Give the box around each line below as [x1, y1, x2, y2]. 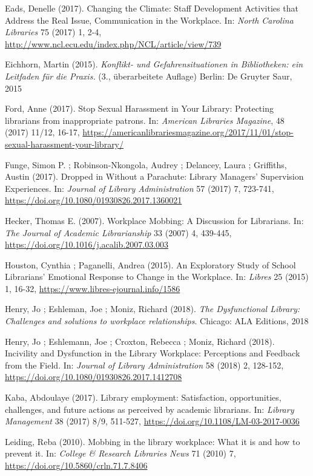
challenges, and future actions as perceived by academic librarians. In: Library [5, 403, 294, 415]
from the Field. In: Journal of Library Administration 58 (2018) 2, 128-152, [5, 358, 284, 371]
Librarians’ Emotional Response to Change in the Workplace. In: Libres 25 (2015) [5, 270, 309, 283]
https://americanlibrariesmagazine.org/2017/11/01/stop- [82, 126, 294, 138]
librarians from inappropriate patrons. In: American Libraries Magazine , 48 [5, 114, 285, 126]
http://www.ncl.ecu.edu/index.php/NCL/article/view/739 [5, 37, 222, 50]
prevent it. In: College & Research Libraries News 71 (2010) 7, [5, 447, 236, 460]
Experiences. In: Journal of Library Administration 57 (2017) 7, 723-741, [5, 182, 274, 194]
